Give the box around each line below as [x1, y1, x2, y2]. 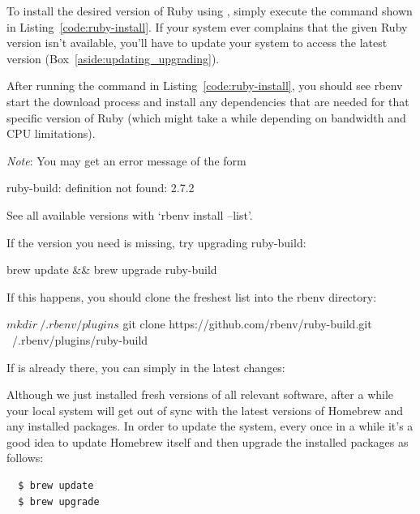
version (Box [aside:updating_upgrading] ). [6, 49, 220, 66]
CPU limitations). [6, 125, 96, 142]
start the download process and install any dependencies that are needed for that [6, 92, 409, 109]
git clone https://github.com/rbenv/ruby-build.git [122, 315, 372, 332]
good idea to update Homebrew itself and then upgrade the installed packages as [6, 433, 409, 450]
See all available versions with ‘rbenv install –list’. [6, 206, 253, 223]
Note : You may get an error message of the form [6, 152, 246, 169]
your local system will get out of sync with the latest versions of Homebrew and [6, 401, 403, 418]
